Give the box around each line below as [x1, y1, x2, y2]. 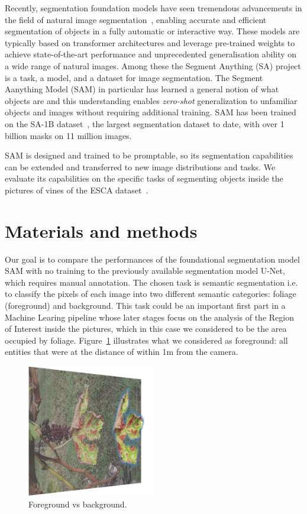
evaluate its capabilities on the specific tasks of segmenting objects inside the [5, 172, 283, 185]
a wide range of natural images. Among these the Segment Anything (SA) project [5, 59, 301, 72]
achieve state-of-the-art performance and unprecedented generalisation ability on [5, 48, 297, 60]
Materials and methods [5, 218, 198, 243]
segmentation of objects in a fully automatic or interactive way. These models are [5, 25, 300, 37]
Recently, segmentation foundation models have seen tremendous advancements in [5, 2, 302, 14]
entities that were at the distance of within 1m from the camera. [5, 345, 238, 358]
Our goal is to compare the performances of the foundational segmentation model [5, 253, 300, 265]
